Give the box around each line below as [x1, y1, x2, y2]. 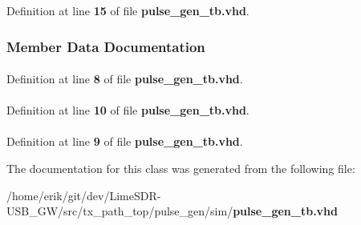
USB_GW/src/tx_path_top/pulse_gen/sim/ [6, 203, 233, 219]
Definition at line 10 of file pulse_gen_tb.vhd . [6, 102, 249, 119]
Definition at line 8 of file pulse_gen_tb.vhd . [6, 70, 243, 87]
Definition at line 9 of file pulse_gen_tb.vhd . [6, 133, 243, 150]
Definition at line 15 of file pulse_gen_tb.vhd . [6, 2, 249, 18]
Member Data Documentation [6, 36, 205, 56]
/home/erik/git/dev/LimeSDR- [6, 187, 161, 203]
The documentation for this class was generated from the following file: [6, 160, 355, 176]
